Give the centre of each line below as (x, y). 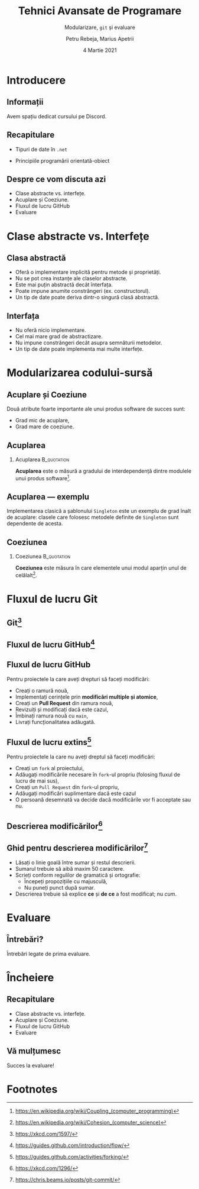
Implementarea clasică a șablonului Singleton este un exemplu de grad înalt (99, 511)
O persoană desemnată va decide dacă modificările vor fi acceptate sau (103, 799)
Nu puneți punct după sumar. (59, 887)
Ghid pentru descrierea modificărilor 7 (77, 847)
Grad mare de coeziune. (45, 427)
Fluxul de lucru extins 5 (49, 741)
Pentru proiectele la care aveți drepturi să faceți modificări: (78, 679)
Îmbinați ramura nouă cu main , (52, 715)
